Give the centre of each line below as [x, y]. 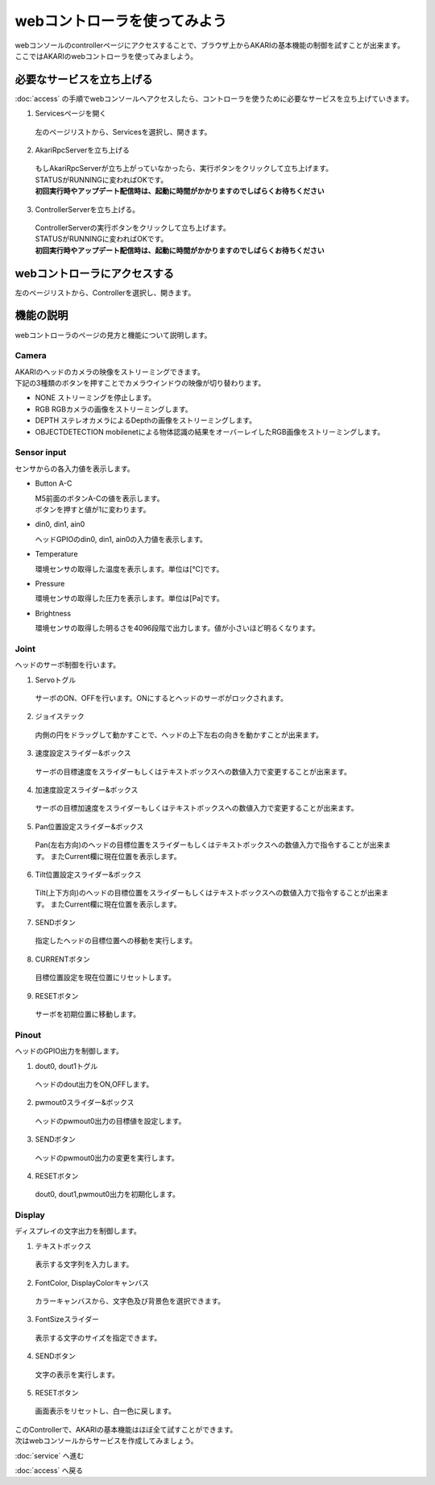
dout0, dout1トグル [66, 1066]
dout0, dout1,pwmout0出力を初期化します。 [108, 1195]
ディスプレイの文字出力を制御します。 [78, 1231]
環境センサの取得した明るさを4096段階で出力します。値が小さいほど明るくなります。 [177, 628]
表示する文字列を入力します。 [84, 1264]
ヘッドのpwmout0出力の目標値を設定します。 [110, 1120]
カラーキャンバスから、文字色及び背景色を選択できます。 [130, 1301]
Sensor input [41, 453]
